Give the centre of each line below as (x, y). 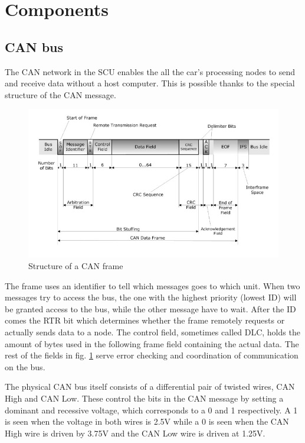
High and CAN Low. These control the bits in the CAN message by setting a (144, 398)
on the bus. (25, 366)
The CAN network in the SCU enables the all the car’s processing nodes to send (150, 71)
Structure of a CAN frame (76, 266)
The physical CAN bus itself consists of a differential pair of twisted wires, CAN (150, 387)
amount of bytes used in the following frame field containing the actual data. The (152, 343)
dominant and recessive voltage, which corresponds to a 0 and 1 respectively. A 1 (151, 410)
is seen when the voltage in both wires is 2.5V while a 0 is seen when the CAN (147, 421)
